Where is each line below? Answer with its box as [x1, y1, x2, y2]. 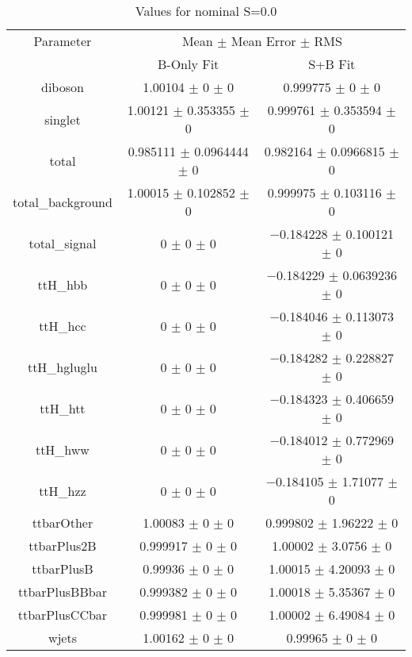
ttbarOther [32, 513, 93, 532]
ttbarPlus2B [29, 536, 97, 555]
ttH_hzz [39, 481, 86, 500]
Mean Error [231, 32, 296, 50]
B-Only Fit [158, 55, 219, 73]
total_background [13, 192, 113, 211]
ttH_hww [35, 440, 90, 459]
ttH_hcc [39, 316, 86, 335]
